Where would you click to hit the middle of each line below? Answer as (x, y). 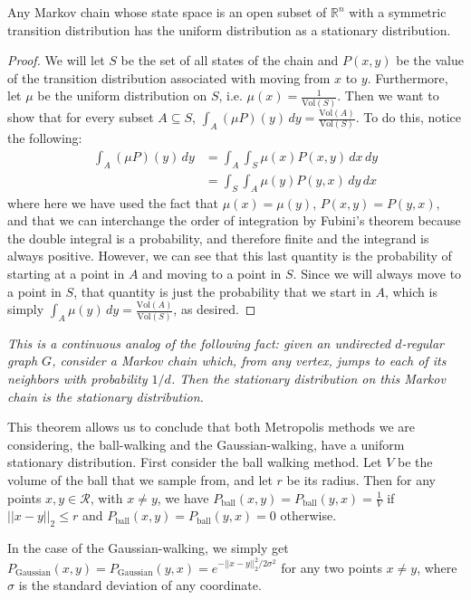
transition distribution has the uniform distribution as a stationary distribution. (229, 29)
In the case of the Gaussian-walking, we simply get (148, 548)
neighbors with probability (77, 378)
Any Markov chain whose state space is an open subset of (167, 12)
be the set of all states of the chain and (230, 60)
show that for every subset (81, 117)
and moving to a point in (212, 273)
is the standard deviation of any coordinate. (140, 585)
